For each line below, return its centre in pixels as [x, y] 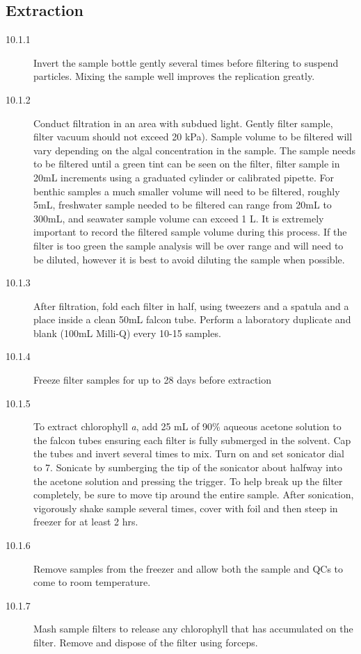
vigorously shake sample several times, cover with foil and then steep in [186, 508]
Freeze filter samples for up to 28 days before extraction [153, 380]
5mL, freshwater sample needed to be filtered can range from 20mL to [183, 205]
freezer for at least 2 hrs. [86, 522]
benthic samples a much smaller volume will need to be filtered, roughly [187, 191]
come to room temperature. [92, 582]
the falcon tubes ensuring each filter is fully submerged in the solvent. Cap [192, 440]
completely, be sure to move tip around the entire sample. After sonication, [194, 494]
